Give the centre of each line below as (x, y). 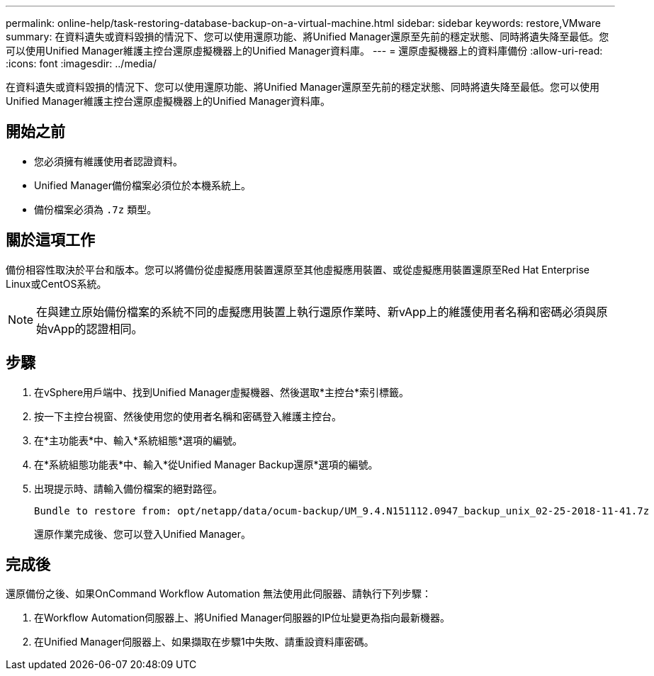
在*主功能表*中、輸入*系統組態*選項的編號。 (139, 440)
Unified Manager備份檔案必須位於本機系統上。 (142, 185)
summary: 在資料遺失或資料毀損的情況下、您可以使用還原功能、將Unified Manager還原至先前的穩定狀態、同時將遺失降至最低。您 (308, 36)
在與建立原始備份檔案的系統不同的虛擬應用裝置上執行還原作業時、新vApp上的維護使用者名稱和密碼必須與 (316, 311)
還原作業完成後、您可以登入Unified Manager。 (142, 534)
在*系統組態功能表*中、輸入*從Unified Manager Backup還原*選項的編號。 (206, 464)
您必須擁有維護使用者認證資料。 (108, 161)
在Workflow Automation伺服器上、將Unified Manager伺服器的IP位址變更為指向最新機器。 (242, 618)
